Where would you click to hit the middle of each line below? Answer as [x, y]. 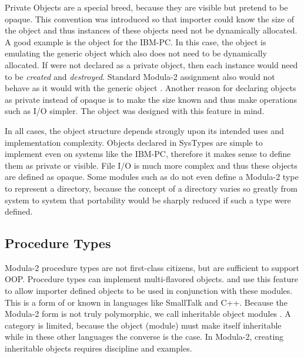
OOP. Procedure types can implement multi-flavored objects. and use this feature [152, 279]
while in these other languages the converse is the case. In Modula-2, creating [144, 337]
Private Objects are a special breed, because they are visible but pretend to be [146, 7]
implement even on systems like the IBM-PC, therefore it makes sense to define [148, 154]
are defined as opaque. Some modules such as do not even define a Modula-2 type [152, 177]
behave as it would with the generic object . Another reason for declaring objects [151, 88]
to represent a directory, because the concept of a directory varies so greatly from [151, 188]
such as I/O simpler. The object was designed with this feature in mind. [135, 111]
